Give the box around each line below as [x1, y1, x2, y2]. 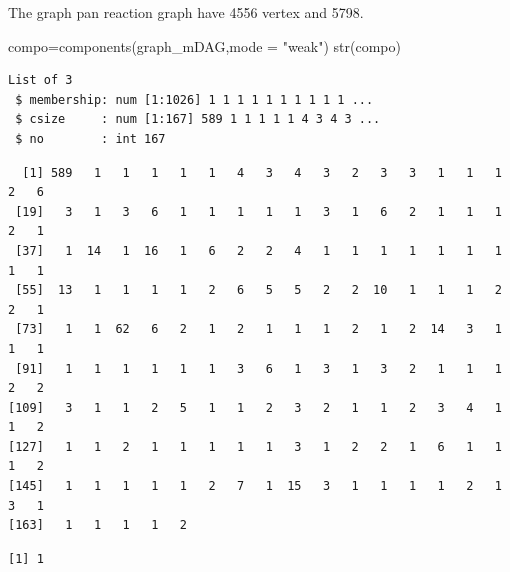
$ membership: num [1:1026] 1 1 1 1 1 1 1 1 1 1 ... [15, 92, 374, 107]
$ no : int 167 [15, 131, 166, 146]
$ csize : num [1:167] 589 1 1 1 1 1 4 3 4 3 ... [15, 112, 381, 127]
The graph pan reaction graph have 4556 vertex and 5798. [8, 2, 364, 22]
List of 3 [8, 73, 73, 88]
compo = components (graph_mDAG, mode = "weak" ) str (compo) [8, 35, 401, 56]
